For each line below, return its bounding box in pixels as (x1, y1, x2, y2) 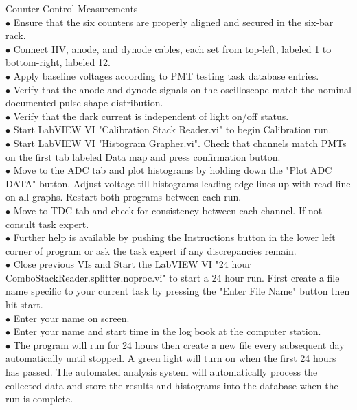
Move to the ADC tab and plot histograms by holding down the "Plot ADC (13, 163, 332, 177)
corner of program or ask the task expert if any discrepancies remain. (5, 243, 297, 258)
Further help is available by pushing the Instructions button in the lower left (13, 230, 336, 244)
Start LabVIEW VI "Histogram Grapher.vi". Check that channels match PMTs (13, 135, 347, 150)
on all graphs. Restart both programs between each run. (5, 190, 242, 204)
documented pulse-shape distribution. (5, 95, 163, 110)
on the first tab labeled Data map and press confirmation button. (5, 149, 281, 163)
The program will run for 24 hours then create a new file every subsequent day (13, 337, 345, 352)
